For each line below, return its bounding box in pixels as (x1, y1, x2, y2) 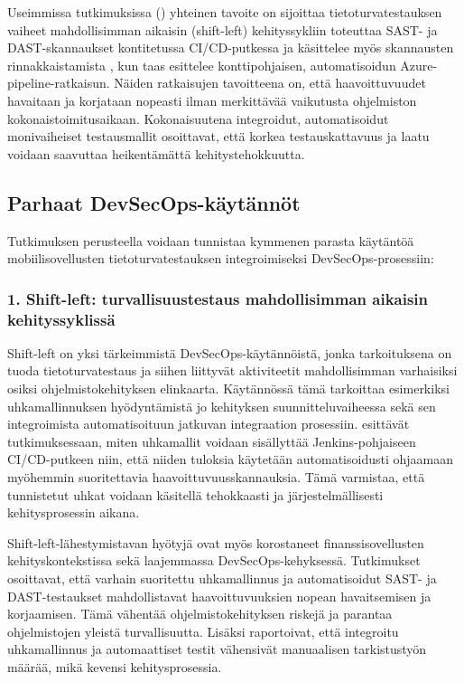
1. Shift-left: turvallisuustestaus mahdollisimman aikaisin (7, 287, 429, 309)
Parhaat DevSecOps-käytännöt (7, 188, 301, 216)
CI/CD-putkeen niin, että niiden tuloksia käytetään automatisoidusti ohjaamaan (7, 450, 453, 469)
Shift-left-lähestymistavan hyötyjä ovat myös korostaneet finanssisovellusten (7, 533, 424, 552)
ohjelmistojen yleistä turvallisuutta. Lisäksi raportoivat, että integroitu (7, 621, 399, 640)
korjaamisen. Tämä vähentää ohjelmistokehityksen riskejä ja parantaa (7, 604, 393, 623)
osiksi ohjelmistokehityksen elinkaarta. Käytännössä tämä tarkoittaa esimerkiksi (7, 379, 450, 398)
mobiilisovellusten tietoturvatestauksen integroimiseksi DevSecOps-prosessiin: (7, 249, 434, 268)
